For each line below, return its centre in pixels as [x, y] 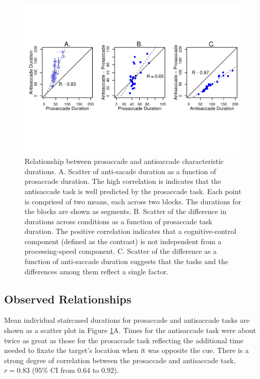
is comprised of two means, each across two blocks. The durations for [133, 201]
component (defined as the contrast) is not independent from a [123, 241]
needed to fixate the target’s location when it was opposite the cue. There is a [126, 350]
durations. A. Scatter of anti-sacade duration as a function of [121, 171]
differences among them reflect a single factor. [97, 271]
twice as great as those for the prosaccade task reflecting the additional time [124, 340]
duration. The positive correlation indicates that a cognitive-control [131, 231]
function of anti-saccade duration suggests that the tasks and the [126, 261]
